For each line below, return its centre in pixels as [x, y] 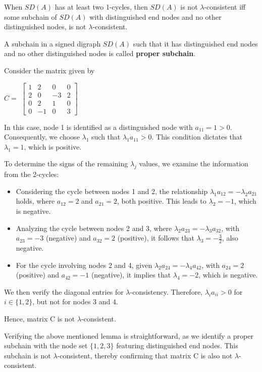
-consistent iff [225, 7]
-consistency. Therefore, [166, 291]
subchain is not [28, 355]
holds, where [35, 201]
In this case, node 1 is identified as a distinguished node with [98, 127]
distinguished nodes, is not [45, 27]
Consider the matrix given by [49, 70]
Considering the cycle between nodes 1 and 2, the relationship [112, 191]
